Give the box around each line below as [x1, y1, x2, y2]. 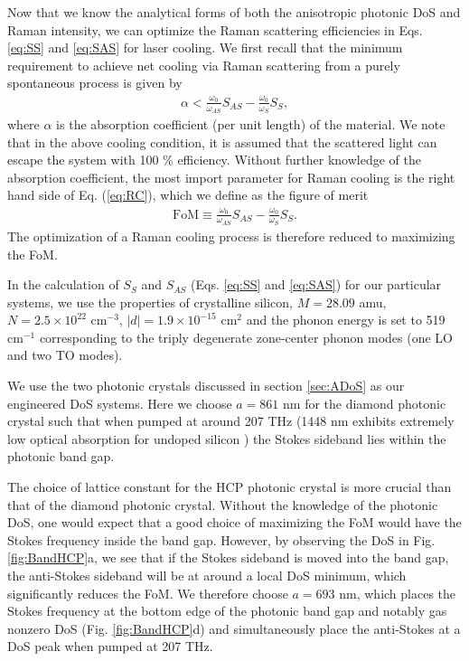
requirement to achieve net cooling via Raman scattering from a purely [7, 55, 400, 74]
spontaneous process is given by [7, 73, 183, 92]
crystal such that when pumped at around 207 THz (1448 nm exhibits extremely [7, 411, 455, 430]
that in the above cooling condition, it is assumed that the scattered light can [7, 132, 437, 151]
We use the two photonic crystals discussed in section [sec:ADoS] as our [7, 376, 405, 395]
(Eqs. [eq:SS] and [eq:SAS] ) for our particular [191, 275, 442, 294]
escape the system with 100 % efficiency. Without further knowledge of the [7, 150, 421, 169]
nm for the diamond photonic [283, 393, 446, 412]
